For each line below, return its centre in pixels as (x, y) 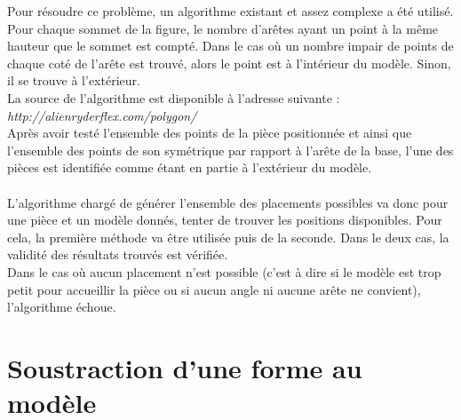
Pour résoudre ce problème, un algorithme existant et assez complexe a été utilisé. (230, 11)
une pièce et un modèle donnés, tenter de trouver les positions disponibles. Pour (225, 220)
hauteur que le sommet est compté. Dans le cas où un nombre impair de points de (230, 46)
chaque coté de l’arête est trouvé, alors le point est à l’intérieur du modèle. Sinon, (229, 63)
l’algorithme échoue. (62, 307)
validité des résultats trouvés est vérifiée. (118, 254)
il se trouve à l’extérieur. (74, 80)
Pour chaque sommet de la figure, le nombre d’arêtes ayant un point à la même (223, 28)
